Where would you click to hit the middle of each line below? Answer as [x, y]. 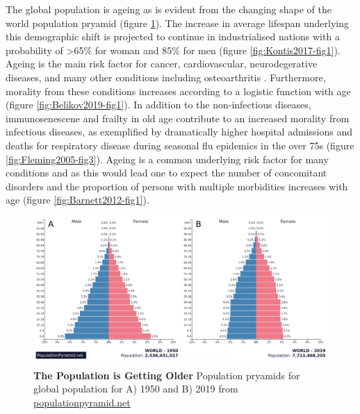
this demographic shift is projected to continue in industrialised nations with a [173, 36]
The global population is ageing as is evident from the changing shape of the [169, 9]
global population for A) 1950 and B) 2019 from [136, 389]
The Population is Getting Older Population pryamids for [167, 375]
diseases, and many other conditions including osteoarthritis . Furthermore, [166, 77]
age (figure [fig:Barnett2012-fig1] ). [77, 200]
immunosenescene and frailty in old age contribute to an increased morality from [178, 118]
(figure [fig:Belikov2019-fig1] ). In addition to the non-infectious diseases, [158, 105]
